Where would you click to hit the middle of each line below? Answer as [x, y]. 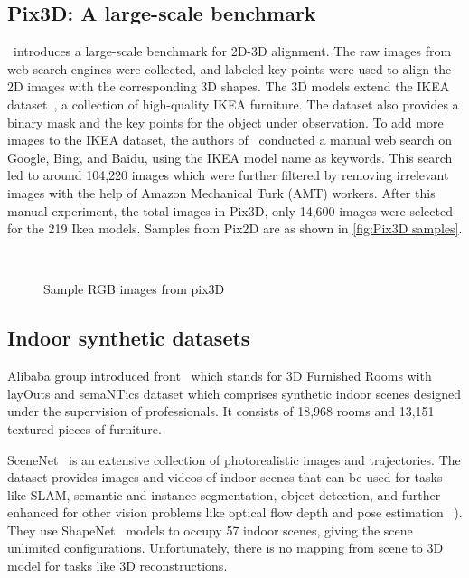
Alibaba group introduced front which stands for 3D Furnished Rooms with [220, 376]
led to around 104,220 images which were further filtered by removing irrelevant [228, 175]
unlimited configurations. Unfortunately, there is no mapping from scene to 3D [225, 548]
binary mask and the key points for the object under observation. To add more [225, 122]
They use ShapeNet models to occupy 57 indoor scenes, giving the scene [210, 530]
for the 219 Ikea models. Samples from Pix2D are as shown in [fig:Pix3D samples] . [235, 228]
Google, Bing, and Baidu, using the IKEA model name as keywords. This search [230, 157]
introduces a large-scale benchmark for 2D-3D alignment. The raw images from [233, 51]
